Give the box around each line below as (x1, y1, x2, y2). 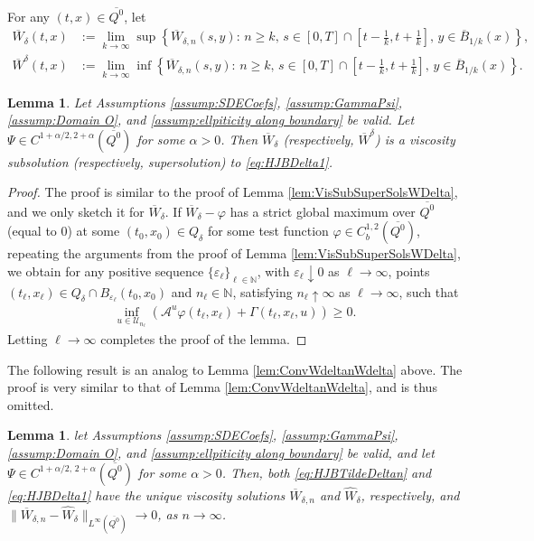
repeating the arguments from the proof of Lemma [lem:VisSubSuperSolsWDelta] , (7, 244, 461, 263)
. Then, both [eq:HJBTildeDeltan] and (221, 462, 432, 481)
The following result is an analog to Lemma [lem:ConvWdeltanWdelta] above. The (7, 359, 463, 378)
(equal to (7, 221, 57, 240)
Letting (7, 330, 48, 349)
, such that (398, 282, 459, 301)
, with (257, 261, 290, 280)
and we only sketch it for (7, 201, 145, 220)
